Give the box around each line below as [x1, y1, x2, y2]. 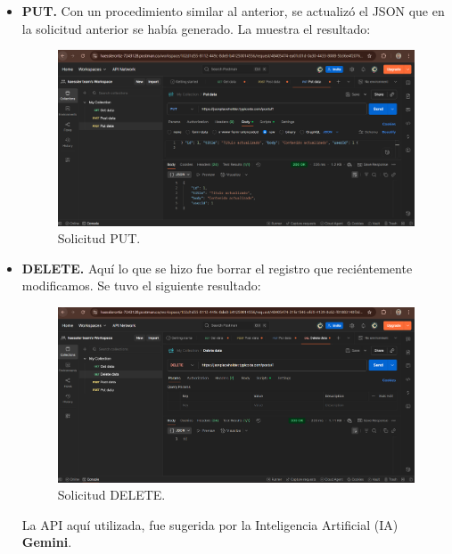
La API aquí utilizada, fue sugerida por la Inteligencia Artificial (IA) [21, 515, 399, 534]
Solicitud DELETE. [57, 485, 166, 504]
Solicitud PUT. [57, 229, 141, 248]
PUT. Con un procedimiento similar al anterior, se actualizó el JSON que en [21, 2, 445, 20]
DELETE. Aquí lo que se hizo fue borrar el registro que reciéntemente [21, 258, 413, 277]
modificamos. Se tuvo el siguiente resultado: [21, 276, 261, 295]
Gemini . [21, 533, 72, 551]
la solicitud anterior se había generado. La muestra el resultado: [21, 19, 371, 37]
